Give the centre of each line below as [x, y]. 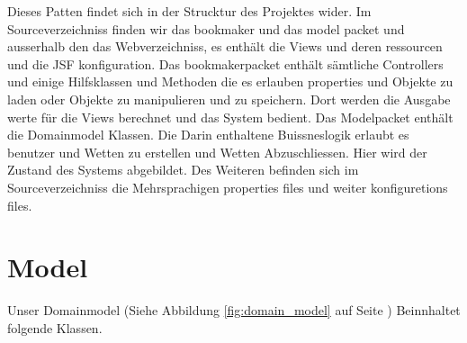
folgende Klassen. [55, 327]
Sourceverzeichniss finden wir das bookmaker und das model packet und [206, 28]
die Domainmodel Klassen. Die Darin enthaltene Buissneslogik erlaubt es [208, 135]
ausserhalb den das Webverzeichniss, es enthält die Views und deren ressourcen [225, 46]
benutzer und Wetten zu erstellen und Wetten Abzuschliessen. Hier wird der [217, 152]
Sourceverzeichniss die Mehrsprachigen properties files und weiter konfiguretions [228, 187]
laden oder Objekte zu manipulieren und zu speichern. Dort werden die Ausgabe [229, 99]
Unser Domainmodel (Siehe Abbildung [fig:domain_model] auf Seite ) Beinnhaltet [234, 310]
